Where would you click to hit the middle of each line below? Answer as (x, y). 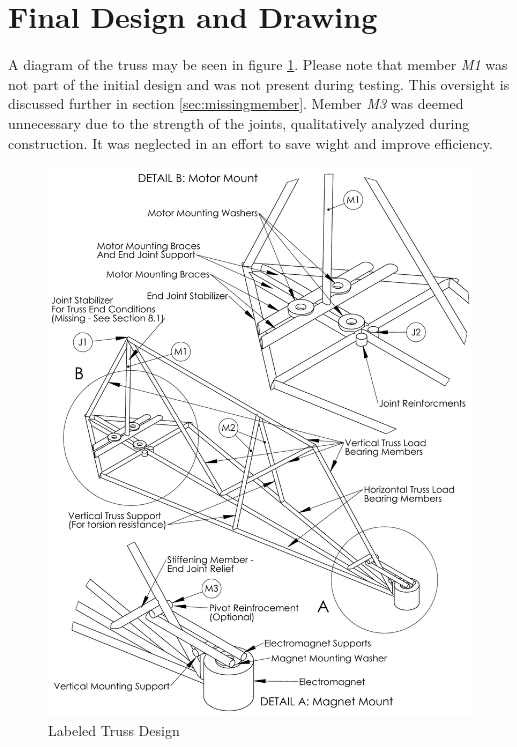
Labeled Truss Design (114, 729)
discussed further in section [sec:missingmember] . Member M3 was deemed (236, 103)
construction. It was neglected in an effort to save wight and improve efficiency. (250, 142)
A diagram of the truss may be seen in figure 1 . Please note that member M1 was (258, 64)
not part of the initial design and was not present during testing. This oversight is (259, 83)
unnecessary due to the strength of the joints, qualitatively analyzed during (239, 122)
